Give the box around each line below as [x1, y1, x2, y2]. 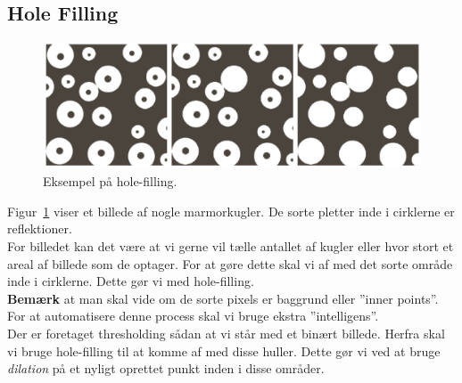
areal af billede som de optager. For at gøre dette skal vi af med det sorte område [7, 254, 453, 273]
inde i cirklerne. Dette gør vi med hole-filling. [7, 272, 254, 290]
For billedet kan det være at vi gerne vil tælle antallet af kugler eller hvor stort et [7, 237, 454, 256]
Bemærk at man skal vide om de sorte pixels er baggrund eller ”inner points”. [7, 289, 439, 307]
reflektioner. [7, 219, 72, 238]
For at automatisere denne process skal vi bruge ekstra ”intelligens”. [7, 306, 379, 325]
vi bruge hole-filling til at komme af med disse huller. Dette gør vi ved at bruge [7, 341, 441, 360]
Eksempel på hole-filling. [43, 172, 177, 191]
